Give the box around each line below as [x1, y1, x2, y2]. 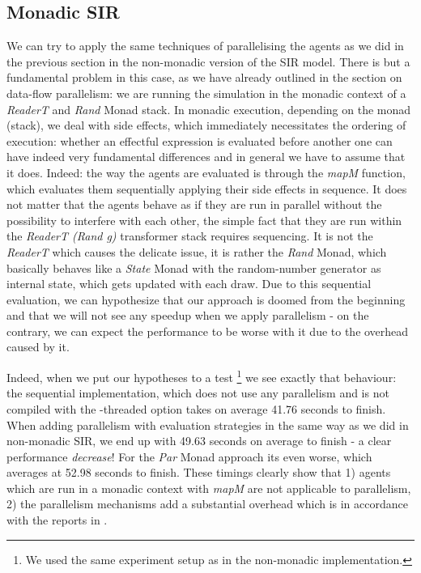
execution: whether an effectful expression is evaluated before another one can [6, 132, 393, 149]
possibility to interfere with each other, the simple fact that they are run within [6, 211, 402, 228]
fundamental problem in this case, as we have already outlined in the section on [6, 69, 402, 86]
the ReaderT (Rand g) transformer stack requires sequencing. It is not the [6, 227, 373, 244]
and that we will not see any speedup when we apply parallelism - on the [6, 307, 369, 324]
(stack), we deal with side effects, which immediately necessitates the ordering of [6, 117, 406, 134]
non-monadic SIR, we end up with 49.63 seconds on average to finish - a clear [6, 432, 392, 449]
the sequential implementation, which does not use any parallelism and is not [6, 384, 389, 401]
